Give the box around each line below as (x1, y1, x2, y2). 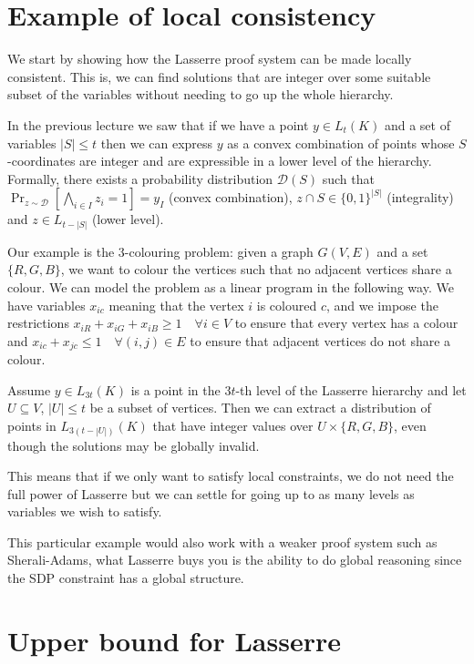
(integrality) (386, 188, 454, 207)
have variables (7, 295, 86, 314)
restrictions (7, 313, 69, 332)
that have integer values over (152, 416, 314, 434)
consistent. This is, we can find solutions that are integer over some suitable (7, 66, 431, 86)
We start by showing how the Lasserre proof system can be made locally (7, 49, 412, 68)
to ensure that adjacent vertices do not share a (190, 331, 451, 350)
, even (394, 416, 427, 434)
